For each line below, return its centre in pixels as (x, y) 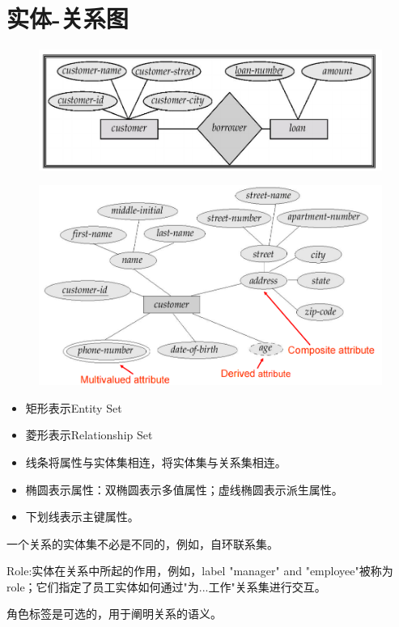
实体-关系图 (68, 18)
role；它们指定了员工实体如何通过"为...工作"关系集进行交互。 (166, 586)
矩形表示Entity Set (74, 407)
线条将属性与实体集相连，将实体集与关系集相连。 (156, 462)
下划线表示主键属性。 (82, 517)
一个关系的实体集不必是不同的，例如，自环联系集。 (142, 543)
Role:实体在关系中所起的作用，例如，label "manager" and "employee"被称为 (200, 571)
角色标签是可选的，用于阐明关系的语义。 (114, 614)
